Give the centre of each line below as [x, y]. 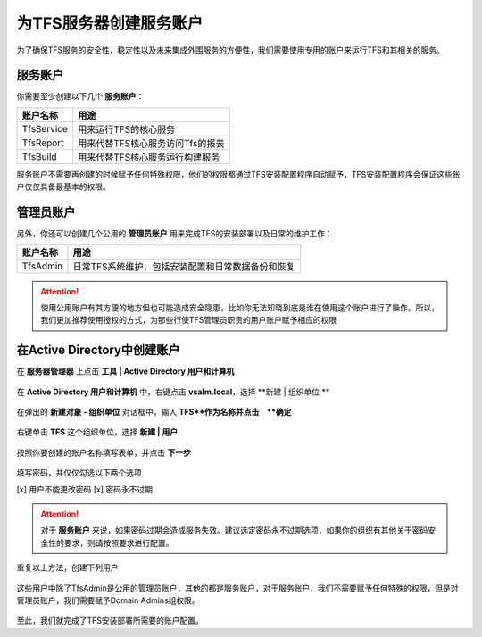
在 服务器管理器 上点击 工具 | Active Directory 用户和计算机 [125, 371]
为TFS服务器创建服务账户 [110, 23]
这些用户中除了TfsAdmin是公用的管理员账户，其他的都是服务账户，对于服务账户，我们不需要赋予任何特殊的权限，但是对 [237, 588]
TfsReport [43, 143]
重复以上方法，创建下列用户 [67, 567]
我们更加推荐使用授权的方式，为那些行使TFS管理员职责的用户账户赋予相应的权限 [189, 320]
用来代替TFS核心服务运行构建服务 [149, 157]
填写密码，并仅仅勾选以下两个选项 [79, 473]
